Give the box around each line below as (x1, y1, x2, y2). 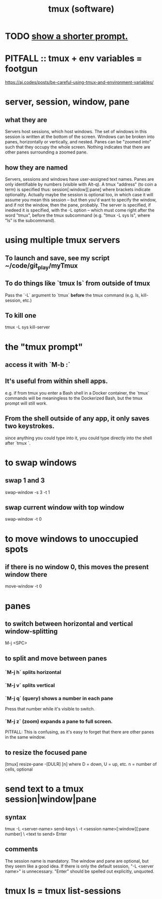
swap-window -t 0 (5, 516, 42, 522)
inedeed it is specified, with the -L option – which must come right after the (5, 207, 155, 213)
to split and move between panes (5, 654, 107, 662)
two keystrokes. (5, 422, 55, 431)
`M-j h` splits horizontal (5, 669, 61, 675)
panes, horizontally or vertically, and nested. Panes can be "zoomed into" (5, 139, 151, 145)
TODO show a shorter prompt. (5, 31, 128, 42)
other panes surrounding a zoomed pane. (5, 149, 88, 155)
